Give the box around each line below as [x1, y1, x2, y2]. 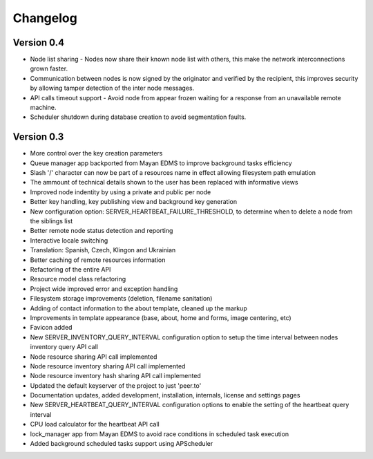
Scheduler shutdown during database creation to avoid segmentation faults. [30, 113, 247, 121]
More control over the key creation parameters [30, 149, 163, 158]
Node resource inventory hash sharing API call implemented [30, 372, 202, 380]
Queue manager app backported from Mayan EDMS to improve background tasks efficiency [30, 159, 293, 167]
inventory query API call [30, 343, 99, 351]
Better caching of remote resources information [30, 256, 166, 264]
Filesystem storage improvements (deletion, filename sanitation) [30, 294, 213, 303]
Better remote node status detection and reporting [30, 227, 173, 235]
